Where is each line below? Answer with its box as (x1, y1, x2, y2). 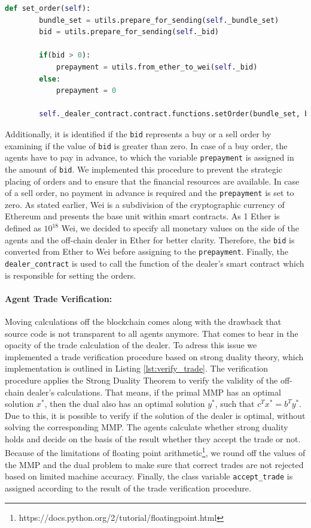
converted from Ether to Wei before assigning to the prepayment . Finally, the (5, 245, 289, 258)
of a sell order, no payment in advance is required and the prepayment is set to (5, 186, 294, 199)
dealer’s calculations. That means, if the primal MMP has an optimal (26, 385, 281, 398)
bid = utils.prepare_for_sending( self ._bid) (39, 28, 219, 37)
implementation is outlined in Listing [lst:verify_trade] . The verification (5, 362, 269, 375)
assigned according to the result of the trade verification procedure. (5, 481, 251, 494)
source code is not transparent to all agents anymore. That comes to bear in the (5, 327, 298, 339)
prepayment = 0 (56, 86, 117, 95)
